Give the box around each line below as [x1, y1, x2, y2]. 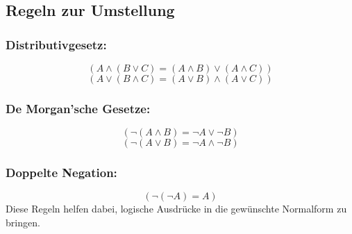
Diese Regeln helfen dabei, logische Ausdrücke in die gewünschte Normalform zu [6, 201, 347, 216]
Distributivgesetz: [6, 35, 107, 53]
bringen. [6, 215, 40, 230]
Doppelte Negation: [6, 164, 117, 181]
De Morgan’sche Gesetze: [6, 99, 151, 117]
